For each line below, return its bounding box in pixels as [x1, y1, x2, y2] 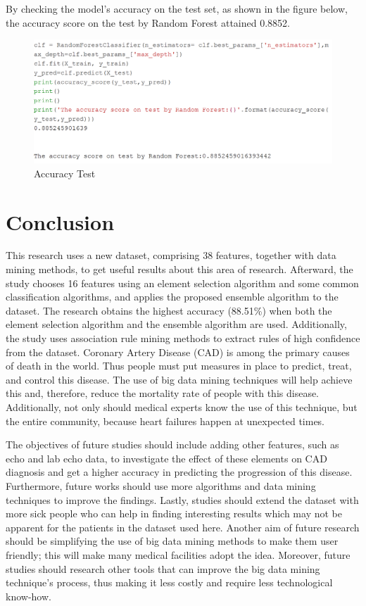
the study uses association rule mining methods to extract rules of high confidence [6, 331, 360, 346]
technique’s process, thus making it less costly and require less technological [6, 575, 333, 590]
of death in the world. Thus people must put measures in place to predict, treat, [6, 358, 352, 373]
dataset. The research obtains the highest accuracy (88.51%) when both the [6, 303, 332, 317]
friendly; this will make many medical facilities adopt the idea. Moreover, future [6, 547, 351, 562]
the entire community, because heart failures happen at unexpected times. [6, 413, 325, 428]
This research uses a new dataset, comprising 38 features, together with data [6, 248, 336, 263]
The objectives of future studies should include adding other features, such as [6, 437, 339, 452]
